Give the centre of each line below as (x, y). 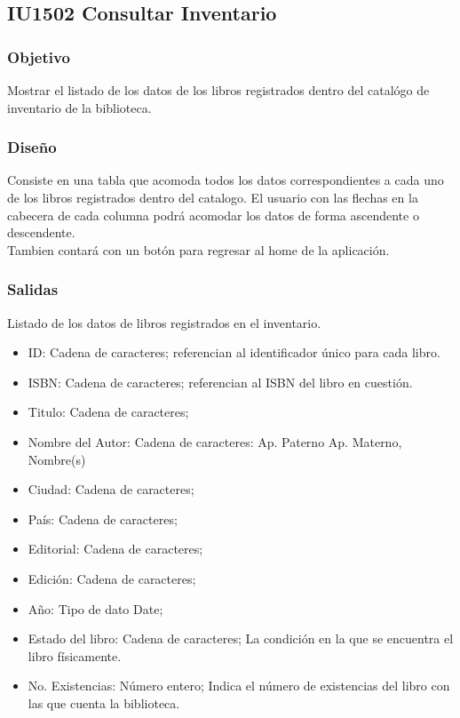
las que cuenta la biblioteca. (104, 702)
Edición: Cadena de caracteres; (112, 578)
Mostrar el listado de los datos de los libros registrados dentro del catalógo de (218, 90)
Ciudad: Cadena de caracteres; (111, 489)
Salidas (33, 289)
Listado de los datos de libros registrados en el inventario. (164, 322)
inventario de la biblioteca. (79, 107)
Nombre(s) (57, 459)
